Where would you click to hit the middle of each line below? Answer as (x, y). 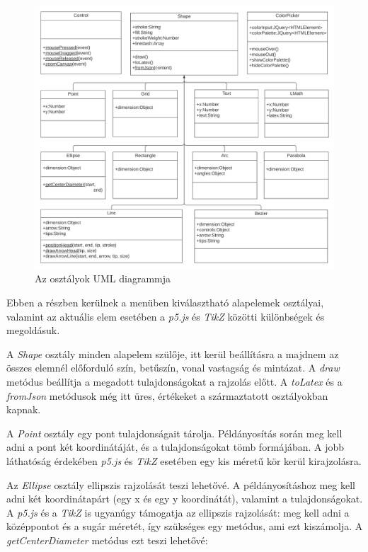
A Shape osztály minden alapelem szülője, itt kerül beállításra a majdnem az (173, 353)
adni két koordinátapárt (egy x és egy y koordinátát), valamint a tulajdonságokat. (185, 499)
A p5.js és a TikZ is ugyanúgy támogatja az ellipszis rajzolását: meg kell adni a (178, 512)
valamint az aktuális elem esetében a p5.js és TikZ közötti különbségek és (166, 316)
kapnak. (24, 409)
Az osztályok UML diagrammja (103, 278)
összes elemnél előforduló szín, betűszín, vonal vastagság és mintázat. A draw (173, 368)
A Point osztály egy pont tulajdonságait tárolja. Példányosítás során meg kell (174, 433)
